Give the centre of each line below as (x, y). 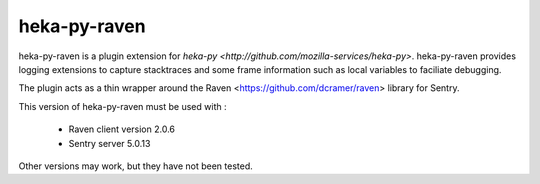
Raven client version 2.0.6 (121, 129)
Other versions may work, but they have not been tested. (136, 166)
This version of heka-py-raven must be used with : (122, 106)
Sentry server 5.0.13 (109, 143)
